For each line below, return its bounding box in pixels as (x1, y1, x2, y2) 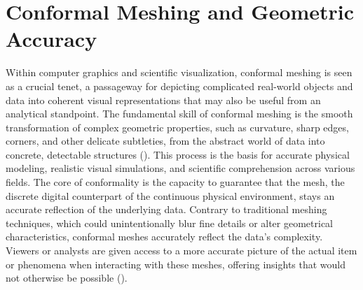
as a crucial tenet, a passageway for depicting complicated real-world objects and (6, 78, 353, 93)
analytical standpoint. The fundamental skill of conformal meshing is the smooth (6, 106, 353, 121)
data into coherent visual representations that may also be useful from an (6, 92, 321, 107)
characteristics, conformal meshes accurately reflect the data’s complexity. (6, 229, 323, 244)
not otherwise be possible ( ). (6, 270, 128, 285)
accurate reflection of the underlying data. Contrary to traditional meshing (6, 202, 327, 217)
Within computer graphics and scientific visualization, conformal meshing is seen (6, 65, 352, 80)
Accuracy (6, 24, 97, 53)
